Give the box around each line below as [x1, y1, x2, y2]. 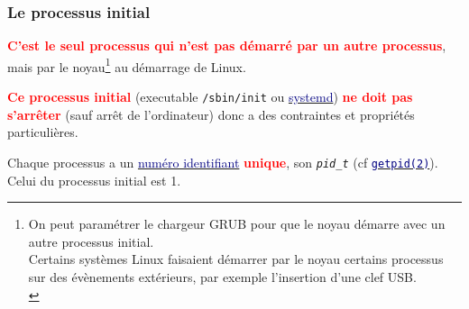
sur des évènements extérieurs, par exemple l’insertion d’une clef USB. [28, 267, 417, 286]
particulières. [7, 123, 78, 141]
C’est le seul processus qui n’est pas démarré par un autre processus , [7, 36, 446, 55]
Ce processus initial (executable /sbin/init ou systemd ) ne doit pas [7, 87, 413, 106]
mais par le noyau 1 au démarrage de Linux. [7, 54, 246, 76]
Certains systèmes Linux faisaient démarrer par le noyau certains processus [28, 250, 444, 268]
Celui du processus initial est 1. [7, 170, 181, 189]
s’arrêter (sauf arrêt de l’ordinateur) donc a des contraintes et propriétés [7, 105, 415, 123]
